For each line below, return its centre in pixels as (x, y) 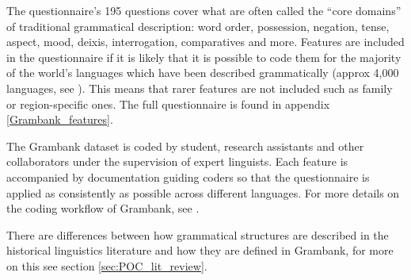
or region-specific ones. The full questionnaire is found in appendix (168, 104)
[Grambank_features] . (60, 119)
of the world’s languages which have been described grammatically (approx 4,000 (203, 73)
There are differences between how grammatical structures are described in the (198, 234)
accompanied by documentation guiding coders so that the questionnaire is (188, 176)
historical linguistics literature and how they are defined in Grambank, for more (200, 250)
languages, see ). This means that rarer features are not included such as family (200, 88)
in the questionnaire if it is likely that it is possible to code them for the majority (204, 57)
